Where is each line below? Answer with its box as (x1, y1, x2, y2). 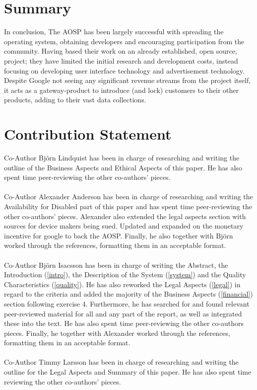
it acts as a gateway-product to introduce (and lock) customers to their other (4, 84, 239, 95)
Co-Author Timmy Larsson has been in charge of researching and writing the (4, 357, 239, 367)
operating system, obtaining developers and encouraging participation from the (4, 36, 245, 46)
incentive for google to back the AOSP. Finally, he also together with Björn (4, 230, 233, 240)
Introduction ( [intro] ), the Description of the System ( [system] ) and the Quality (4, 269, 246, 280)
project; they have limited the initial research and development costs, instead (4, 55, 238, 66)
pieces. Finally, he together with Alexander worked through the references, (4, 327, 230, 338)
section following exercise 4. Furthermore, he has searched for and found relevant (4, 298, 250, 309)
